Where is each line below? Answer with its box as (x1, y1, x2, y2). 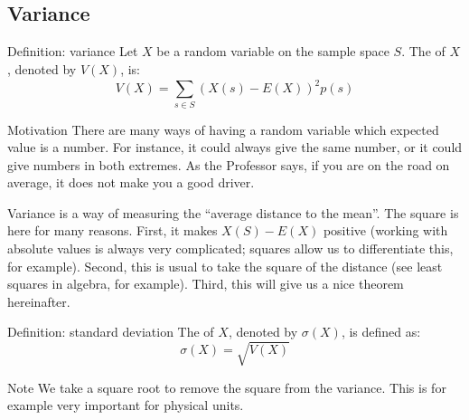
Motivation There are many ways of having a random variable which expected (7, 119, 439, 138)
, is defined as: (341, 322, 421, 341)
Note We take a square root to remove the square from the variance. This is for (7, 377, 446, 396)
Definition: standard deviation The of (7, 322, 214, 341)
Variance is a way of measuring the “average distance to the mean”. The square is (7, 203, 459, 222)
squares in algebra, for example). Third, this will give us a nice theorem (7, 274, 404, 293)
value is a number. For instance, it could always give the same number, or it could (7, 138, 463, 157)
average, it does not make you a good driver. (7, 173, 255, 192)
